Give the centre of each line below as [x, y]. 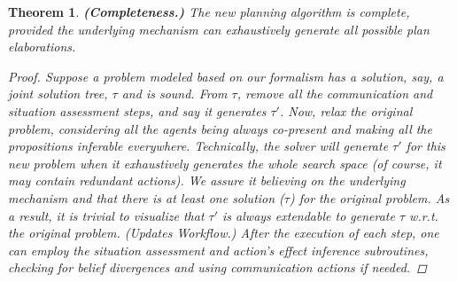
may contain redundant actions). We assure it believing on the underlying [207, 180]
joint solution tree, [58, 94]
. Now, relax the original [346, 110]
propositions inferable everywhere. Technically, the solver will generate [198, 146]
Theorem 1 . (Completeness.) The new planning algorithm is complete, [209, 12]
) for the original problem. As [369, 197]
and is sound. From [174, 94]
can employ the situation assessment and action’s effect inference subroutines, [218, 250]
